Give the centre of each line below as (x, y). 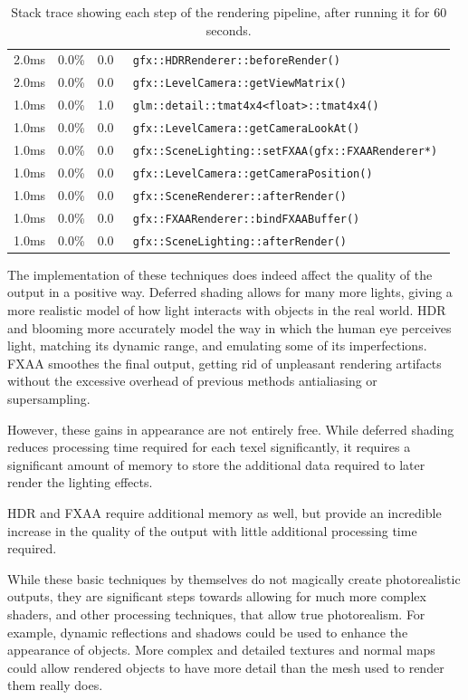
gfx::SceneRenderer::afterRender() (239, 196)
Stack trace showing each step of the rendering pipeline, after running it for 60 (229, 12)
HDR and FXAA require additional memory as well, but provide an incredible (224, 512)
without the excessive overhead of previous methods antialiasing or (192, 381)
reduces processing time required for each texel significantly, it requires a (209, 447)
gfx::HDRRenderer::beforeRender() (236, 61)
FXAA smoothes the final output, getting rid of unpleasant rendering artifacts (224, 363)
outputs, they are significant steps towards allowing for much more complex (217, 596)
